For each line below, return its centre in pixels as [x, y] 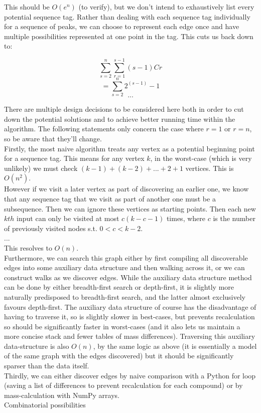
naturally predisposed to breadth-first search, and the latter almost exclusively [125, 296]
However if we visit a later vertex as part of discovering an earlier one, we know [126, 189]
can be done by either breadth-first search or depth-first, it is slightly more [119, 287]
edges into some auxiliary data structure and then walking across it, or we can [124, 267]
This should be [27, 7]
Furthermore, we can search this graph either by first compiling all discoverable [126, 257]
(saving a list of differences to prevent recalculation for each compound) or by [123, 385]
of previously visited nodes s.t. [51, 228]
